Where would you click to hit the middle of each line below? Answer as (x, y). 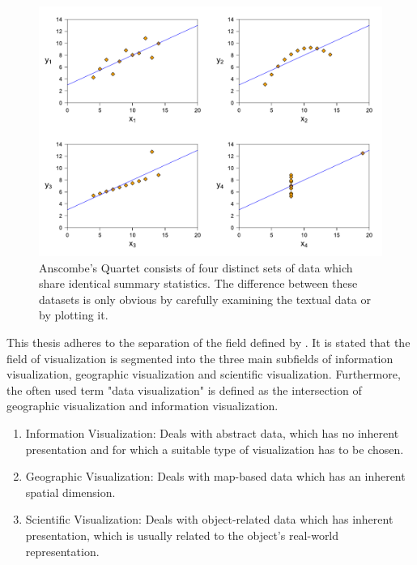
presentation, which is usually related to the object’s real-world (182, 535)
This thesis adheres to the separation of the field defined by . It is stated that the (208, 342)
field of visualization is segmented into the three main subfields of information (200, 358)
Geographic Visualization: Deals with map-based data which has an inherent (215, 476)
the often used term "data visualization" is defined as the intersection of (184, 390)
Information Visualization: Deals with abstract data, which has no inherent (212, 433)
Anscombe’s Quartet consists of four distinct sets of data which (196, 267)
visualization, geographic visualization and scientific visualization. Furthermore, (204, 374)
